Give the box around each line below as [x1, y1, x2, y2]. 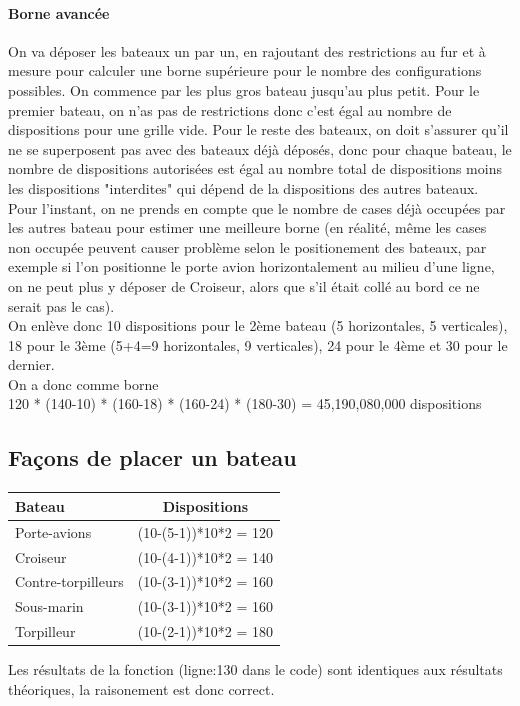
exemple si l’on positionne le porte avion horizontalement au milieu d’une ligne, [8, 256, 495, 277]
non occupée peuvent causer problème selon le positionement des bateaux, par [8, 236, 487, 257]
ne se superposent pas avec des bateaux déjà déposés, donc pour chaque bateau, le [8, 138, 512, 159]
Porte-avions [15, 521, 92, 542]
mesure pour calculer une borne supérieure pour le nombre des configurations [8, 60, 482, 81]
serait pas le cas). [8, 295, 115, 316]
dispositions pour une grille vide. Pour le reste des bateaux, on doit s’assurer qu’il [8, 119, 509, 140]
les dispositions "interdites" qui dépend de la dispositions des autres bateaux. [8, 177, 479, 198]
